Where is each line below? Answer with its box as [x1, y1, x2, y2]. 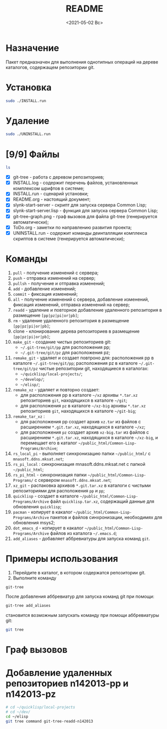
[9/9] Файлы [5, 149, 59, 160]
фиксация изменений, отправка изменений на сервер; [12, 301, 130, 308]
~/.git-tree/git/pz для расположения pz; [20, 349, 110, 355]
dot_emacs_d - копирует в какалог [12, 525, 84, 531]
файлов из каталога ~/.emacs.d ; [50, 530, 117, 536]
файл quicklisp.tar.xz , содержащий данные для [50, 498, 154, 504]
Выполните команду [12, 575, 56, 581]
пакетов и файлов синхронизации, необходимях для [50, 514, 162, 520]
